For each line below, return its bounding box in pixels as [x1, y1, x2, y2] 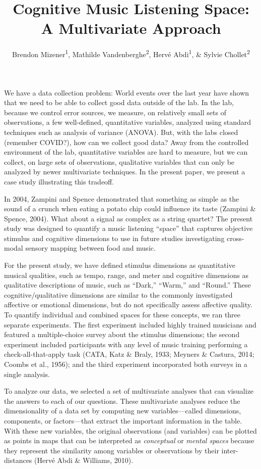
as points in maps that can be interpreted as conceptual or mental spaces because [4, 435, 254, 446]
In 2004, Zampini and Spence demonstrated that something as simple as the [4, 193, 239, 204]
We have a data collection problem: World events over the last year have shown [4, 87, 249, 98]
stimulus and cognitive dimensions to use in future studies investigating [4, 232, 225, 243]
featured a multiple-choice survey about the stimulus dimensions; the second [4, 329, 240, 340]
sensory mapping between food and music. [25, 243, 156, 253]
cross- [227, 232, 244, 243]
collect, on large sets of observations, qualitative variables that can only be [4, 156, 235, 167]
